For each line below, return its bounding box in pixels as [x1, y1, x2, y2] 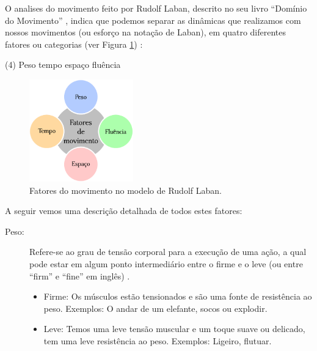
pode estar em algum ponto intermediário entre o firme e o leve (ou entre [29, 257, 303, 270]
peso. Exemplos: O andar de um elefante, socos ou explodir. [43, 301, 268, 314]
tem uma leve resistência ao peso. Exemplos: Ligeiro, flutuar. [43, 334, 272, 347]
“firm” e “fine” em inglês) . [29, 269, 130, 282]
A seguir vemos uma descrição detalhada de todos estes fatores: [5, 204, 242, 217]
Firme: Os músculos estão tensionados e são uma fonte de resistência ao [43, 290, 312, 303]
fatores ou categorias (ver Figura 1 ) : [5, 37, 143, 50]
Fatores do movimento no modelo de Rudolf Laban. [29, 183, 222, 196]
